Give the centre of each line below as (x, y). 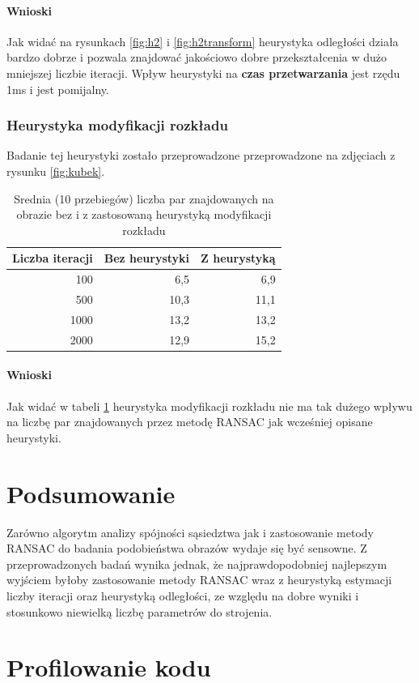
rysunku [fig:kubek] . (56, 171)
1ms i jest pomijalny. (58, 89)
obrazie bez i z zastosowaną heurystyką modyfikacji (144, 214)
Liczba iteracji (53, 258)
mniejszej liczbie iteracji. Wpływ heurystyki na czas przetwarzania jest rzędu (203, 73)
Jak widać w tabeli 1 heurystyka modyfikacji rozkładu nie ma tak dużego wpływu (209, 406)
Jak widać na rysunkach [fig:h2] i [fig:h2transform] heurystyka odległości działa (203, 41)
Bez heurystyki (147, 258)
